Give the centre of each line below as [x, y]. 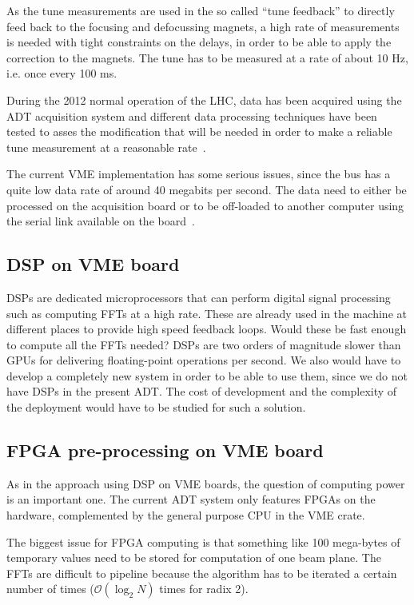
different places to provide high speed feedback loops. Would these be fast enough [207, 329]
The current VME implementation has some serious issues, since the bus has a [199, 174]
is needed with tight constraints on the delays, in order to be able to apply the [199, 42]
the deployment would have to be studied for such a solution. [156, 407]
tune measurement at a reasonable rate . [106, 147]
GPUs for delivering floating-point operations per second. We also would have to [204, 360]
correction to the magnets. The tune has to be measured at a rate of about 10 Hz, [207, 57]
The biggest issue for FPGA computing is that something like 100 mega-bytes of [203, 541]
